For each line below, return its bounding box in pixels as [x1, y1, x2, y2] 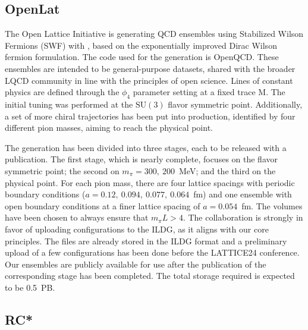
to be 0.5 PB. [5, 281, 55, 293]
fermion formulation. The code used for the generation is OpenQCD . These [5, 51, 279, 63]
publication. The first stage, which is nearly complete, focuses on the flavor [5, 153, 278, 165]
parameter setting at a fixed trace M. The [133, 86, 285, 98]
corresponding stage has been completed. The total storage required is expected [5, 269, 295, 282]
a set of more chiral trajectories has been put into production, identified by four [5, 109, 296, 122]
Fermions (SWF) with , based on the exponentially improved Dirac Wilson [5, 39, 277, 51]
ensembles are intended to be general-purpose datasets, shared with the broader [5, 62, 296, 74]
